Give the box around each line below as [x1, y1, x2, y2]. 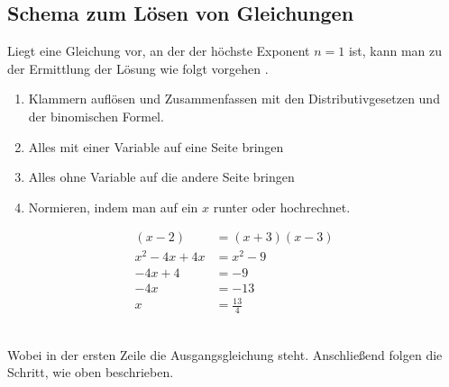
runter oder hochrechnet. [213, 197, 351, 216]
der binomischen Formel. [28, 106, 164, 125]
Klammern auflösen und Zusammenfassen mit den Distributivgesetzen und [28, 89, 440, 108]
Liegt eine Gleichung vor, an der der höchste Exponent [7, 41, 310, 60]
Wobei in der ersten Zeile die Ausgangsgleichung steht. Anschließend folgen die [7, 345, 443, 364]
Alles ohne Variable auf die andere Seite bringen [28, 167, 295, 186]
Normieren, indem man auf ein [28, 197, 198, 216]
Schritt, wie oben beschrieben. [7, 363, 174, 382]
